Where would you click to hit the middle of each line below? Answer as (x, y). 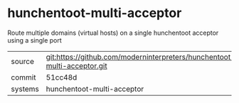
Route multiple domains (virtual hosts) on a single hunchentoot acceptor (113, 33)
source (22, 61)
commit (23, 77)
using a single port (34, 40)
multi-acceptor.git (77, 65)
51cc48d (62, 77)
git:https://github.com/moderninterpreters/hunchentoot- (141, 57)
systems (25, 89)
